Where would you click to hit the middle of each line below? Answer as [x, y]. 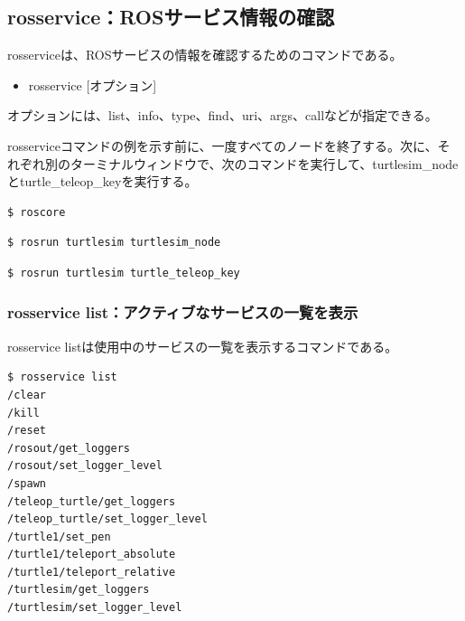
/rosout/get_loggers [69, 448]
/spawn [27, 483]
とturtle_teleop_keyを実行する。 [102, 181]
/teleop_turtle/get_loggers [92, 501]
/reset [27, 431]
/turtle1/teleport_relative [92, 572]
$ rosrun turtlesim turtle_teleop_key [124, 273]
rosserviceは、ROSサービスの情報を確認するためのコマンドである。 [205, 55]
